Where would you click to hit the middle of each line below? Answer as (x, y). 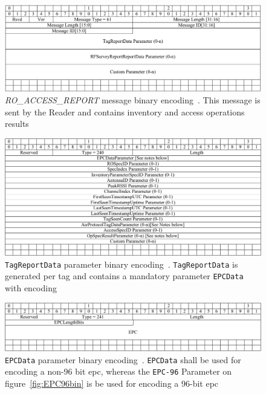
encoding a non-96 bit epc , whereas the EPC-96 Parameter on (118, 371)
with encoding (31, 288)
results (17, 124)
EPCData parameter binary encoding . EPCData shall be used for (123, 359)
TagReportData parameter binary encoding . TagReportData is (122, 264)
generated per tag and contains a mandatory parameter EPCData (124, 276)
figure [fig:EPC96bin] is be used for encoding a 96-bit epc (112, 383)
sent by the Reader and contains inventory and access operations (125, 111)
